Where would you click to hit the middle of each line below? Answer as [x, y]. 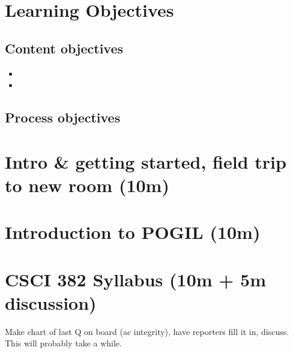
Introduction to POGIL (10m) [133, 232]
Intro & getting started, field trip [146, 161]
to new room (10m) [87, 185]
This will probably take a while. [63, 343]
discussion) [51, 302]
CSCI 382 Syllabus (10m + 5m [135, 279]
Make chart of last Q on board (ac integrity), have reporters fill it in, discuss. [147, 331]
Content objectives [64, 48]
